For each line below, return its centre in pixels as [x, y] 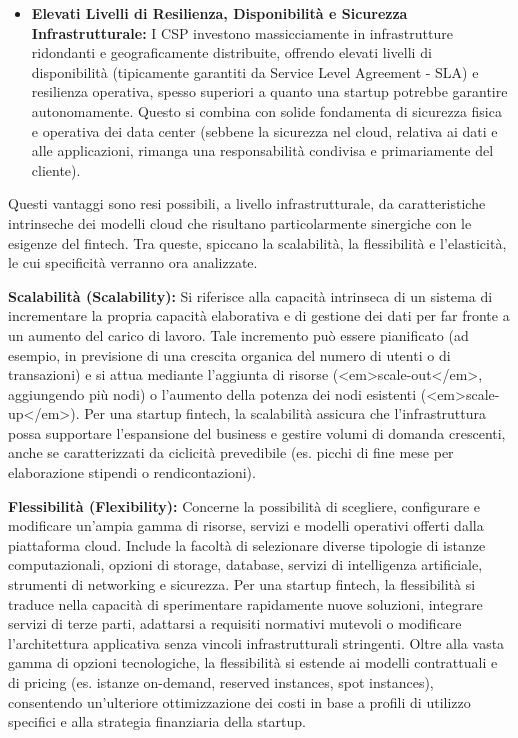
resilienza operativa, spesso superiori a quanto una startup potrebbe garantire [269, 91]
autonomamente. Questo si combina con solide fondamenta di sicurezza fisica [266, 110]
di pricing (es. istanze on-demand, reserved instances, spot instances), [221, 682]
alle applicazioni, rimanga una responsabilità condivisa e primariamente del [262, 150]
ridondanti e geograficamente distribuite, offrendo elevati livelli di [231, 52]
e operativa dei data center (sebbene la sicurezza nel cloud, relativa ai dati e [264, 130]
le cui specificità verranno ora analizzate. [133, 262]
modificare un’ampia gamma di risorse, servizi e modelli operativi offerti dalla [246, 525]
